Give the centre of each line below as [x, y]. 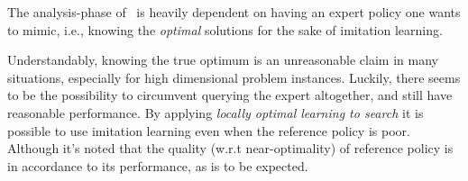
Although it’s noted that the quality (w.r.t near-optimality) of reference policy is [230, 148]
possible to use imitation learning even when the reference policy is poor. [209, 130]
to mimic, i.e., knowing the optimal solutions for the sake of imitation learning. [225, 29]
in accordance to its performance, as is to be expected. [158, 165]
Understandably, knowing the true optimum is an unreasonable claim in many [223, 60]
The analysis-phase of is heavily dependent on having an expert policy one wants [234, 12]
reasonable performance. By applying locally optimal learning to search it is [216, 112]
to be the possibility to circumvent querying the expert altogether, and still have [230, 95]
